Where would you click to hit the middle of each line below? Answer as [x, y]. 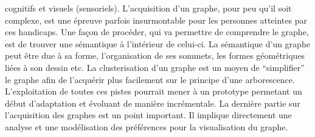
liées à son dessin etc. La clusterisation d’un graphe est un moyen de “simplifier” [155, 67]
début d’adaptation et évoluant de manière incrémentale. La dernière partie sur [153, 103]
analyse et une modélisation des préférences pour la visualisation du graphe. [147, 126]
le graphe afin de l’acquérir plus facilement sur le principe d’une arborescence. [150, 79]
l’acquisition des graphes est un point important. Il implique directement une [148, 115]
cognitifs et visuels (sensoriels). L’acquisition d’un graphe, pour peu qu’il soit [148, 8]
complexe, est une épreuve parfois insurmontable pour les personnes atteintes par [156, 20]
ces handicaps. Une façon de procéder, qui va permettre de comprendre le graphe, [157, 32]
